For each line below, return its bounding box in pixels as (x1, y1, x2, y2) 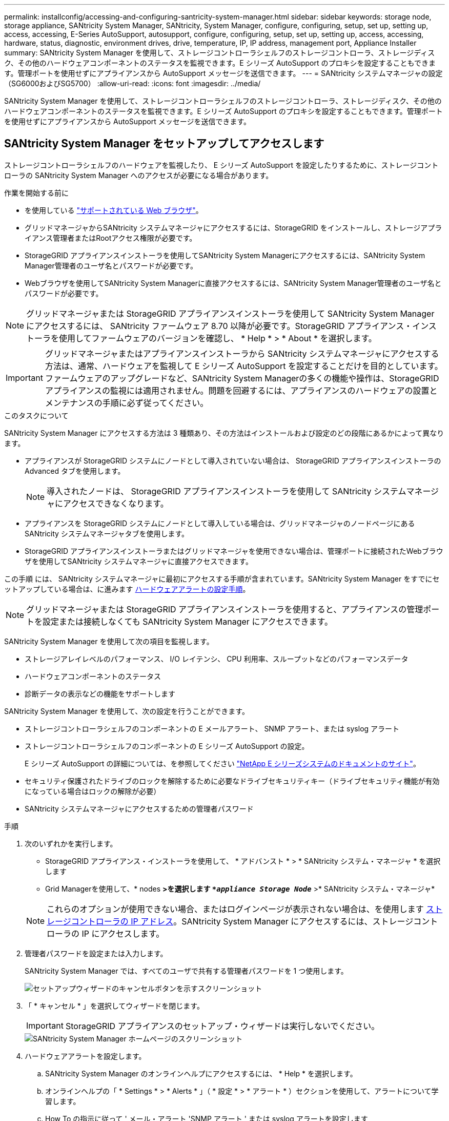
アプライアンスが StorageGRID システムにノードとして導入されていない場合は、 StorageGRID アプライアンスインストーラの (25, 456, 441, 465)
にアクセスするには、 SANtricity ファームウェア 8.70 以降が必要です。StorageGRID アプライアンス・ (26, 320, 413, 331)
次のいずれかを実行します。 (25, 839, 117, 848)
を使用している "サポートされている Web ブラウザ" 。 (25, 205, 203, 215)
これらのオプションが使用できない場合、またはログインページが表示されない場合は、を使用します (47, 903, 424, 914)
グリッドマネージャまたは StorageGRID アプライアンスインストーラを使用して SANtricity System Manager (26, 308, 435, 319)
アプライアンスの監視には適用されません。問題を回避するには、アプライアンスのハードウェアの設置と (45, 385, 438, 396)
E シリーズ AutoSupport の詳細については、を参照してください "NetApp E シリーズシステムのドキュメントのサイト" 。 (25, 759, 420, 768)
